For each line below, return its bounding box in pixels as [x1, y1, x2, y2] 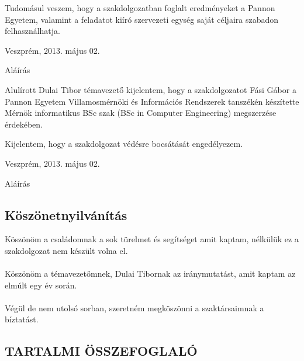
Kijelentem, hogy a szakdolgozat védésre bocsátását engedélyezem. [5, 137, 243, 150]
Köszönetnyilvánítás [5, 205, 127, 224]
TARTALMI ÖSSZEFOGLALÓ [5, 342, 198, 360]
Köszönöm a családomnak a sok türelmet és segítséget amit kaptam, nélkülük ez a [5, 233, 299, 245]
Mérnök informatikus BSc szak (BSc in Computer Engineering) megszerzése [5, 106, 277, 119]
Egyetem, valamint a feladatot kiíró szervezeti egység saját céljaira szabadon [5, 13, 279, 25]
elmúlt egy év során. [5, 279, 77, 291]
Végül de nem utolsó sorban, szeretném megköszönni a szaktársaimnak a [5, 301, 264, 314]
